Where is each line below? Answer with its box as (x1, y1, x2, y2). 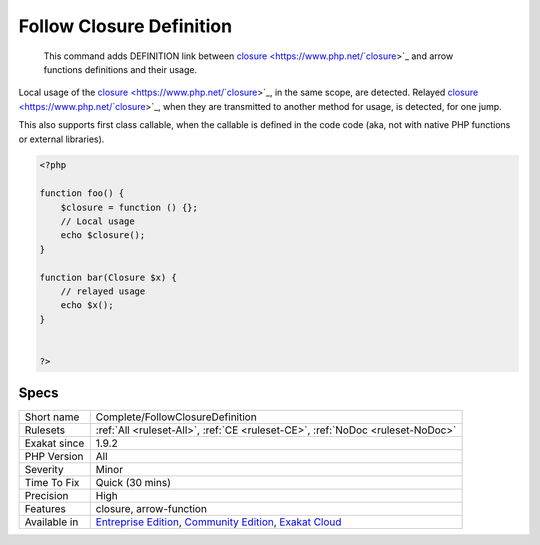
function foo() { (39, 188, 125, 199)
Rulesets (24, 423, 65, 437)
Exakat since (24, 436, 85, 450)
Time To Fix (24, 476, 80, 490)
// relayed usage (60, 286, 146, 297)
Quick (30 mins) (95, 476, 172, 490)
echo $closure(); (60, 230, 146, 241)
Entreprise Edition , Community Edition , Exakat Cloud (95, 515, 342, 529)
